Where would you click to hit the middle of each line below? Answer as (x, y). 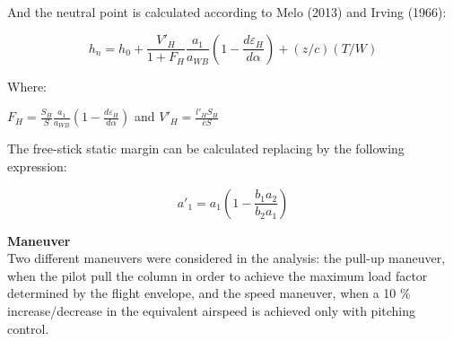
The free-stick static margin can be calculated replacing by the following (206, 149)
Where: (27, 86)
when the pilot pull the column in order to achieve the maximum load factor (218, 275)
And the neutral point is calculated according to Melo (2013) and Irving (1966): (227, 12)
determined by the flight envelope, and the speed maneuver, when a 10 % (209, 293)
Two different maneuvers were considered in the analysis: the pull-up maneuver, (226, 258)
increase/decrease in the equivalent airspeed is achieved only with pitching (212, 310)
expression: (37, 166)
